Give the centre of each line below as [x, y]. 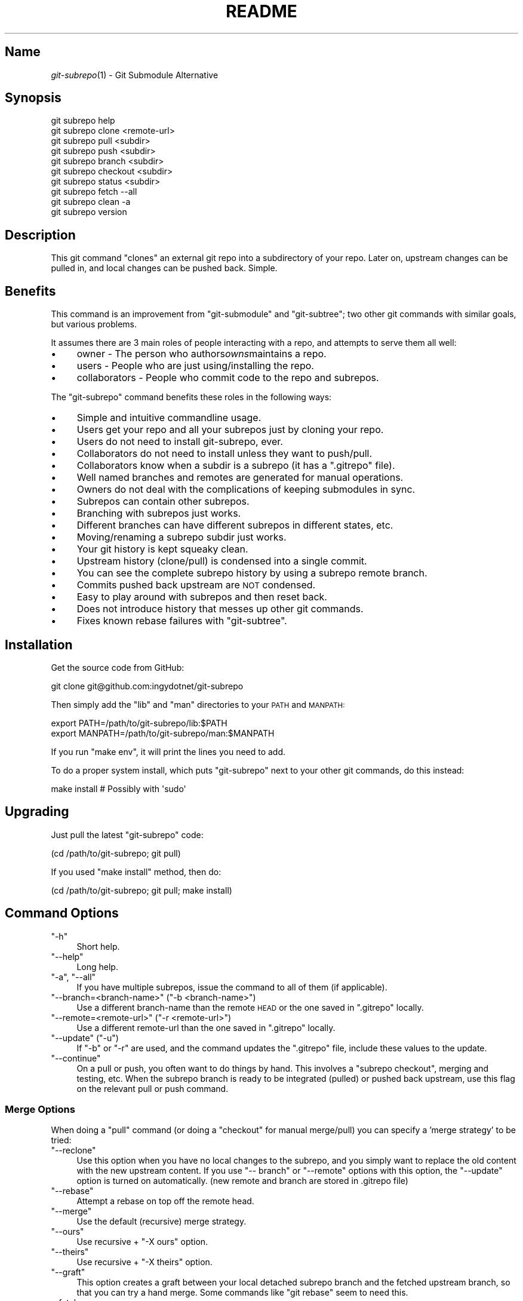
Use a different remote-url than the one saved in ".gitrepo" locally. [206, 1027]
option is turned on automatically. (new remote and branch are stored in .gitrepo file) [242, 1181]
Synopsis [33, 98]
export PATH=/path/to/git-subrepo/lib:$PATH [139, 723]
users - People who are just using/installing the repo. [195, 366]
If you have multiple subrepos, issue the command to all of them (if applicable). [232, 987]
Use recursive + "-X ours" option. [142, 1242]
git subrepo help [83, 121]
